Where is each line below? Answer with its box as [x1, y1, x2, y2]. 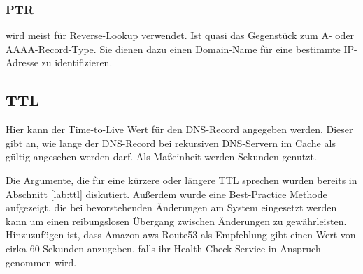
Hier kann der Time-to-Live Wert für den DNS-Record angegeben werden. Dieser [6, 122, 353, 137]
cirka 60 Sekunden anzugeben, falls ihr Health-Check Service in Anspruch [6, 241, 321, 255]
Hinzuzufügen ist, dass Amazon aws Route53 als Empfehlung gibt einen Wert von [6, 227, 356, 242]
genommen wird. [6, 254, 77, 269]
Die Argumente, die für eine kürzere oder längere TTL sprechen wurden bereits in [6, 172, 357, 187]
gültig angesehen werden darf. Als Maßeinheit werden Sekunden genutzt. [6, 149, 317, 164]
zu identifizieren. [41, 55, 113, 70]
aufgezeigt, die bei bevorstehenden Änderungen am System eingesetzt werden [6, 200, 337, 215]
